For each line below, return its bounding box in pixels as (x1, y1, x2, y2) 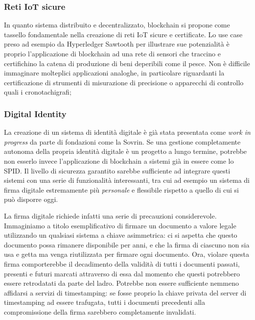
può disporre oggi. (4, 194, 58, 204)
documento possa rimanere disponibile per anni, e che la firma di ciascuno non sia (4, 239, 250, 249)
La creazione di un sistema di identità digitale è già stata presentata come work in (4, 127, 251, 137)
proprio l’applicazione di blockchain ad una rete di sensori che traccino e (4, 49, 221, 58)
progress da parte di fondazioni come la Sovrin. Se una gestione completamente (4, 136, 241, 147)
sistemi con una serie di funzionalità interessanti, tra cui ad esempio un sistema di (4, 175, 250, 185)
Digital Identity (4, 107, 67, 120)
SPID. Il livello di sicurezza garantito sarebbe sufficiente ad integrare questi (4, 165, 231, 175)
